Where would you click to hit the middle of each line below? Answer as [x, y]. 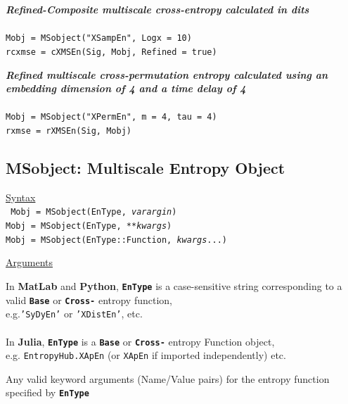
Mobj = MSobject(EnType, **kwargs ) [89, 226]
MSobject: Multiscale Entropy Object [146, 167]
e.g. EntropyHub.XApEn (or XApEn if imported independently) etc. [146, 355]
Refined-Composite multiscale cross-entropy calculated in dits [157, 9]
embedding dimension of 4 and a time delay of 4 [126, 88]
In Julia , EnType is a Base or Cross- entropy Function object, [140, 341]
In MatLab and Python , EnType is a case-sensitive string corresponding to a [174, 285]
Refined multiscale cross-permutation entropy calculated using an [167, 74]
